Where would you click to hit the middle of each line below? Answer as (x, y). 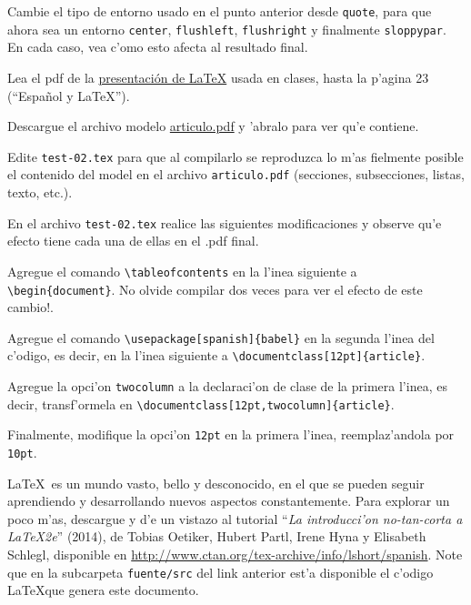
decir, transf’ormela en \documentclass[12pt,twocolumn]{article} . (201, 403)
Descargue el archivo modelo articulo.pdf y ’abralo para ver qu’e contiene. (213, 126)
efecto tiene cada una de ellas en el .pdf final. (133, 241)
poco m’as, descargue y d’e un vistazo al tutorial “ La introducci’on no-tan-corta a (235, 518)
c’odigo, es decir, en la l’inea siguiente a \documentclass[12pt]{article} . (216, 355)
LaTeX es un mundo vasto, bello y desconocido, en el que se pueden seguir (216, 483)
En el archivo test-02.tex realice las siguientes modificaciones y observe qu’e (225, 222)
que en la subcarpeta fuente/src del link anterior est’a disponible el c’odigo (220, 572)
